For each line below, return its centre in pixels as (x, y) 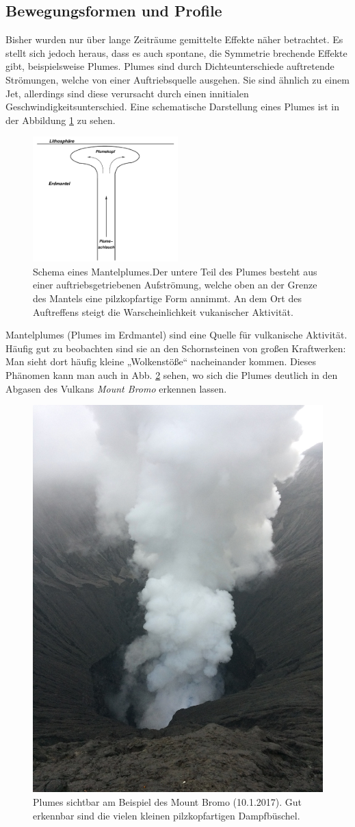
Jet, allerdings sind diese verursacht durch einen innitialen (127, 93)
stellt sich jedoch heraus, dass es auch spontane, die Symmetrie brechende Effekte (176, 52)
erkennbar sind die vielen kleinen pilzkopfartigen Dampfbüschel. (167, 815)
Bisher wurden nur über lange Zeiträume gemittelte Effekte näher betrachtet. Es (174, 39)
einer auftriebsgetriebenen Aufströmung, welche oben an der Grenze (175, 285)
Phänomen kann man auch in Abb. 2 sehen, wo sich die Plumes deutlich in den (172, 374)
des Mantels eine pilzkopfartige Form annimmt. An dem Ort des (167, 298)
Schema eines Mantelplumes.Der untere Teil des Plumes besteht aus (175, 271)
